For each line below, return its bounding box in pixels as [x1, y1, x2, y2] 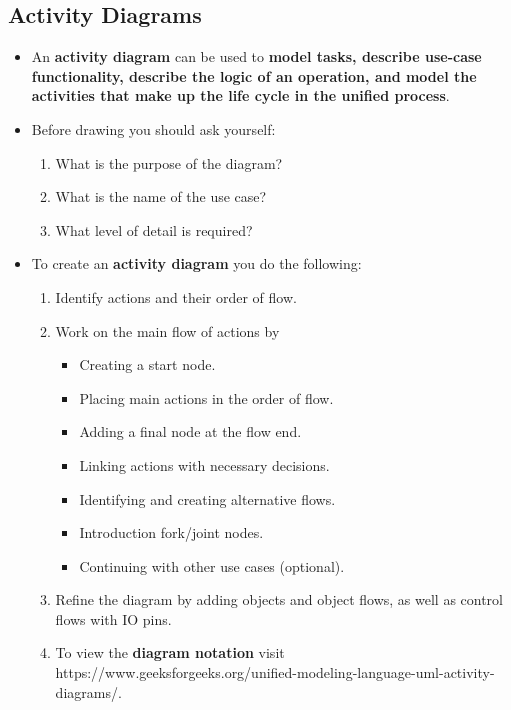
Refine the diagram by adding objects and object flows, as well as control [55, 589, 503, 610]
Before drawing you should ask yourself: [31, 118, 276, 139]
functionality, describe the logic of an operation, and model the [31, 65, 477, 86]
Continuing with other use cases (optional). [79, 555, 345, 576]
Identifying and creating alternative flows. [79, 488, 336, 509]
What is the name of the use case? [55, 186, 267, 207]
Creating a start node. [79, 354, 216, 375]
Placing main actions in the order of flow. [79, 387, 334, 408]
